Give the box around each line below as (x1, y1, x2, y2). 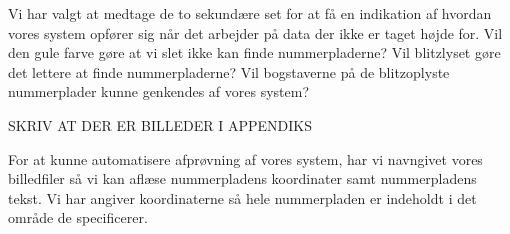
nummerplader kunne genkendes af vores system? (8, 81, 310, 102)
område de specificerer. (8, 207, 148, 228)
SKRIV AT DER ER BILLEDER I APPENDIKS (8, 114, 312, 135)
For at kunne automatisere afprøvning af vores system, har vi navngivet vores (8, 148, 483, 169)
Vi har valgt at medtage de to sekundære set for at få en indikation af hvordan (8, 3, 492, 23)
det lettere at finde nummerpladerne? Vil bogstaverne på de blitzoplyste (8, 61, 450, 82)
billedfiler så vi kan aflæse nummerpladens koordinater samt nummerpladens (8, 168, 477, 189)
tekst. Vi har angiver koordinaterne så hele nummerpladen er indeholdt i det (8, 187, 477, 208)
